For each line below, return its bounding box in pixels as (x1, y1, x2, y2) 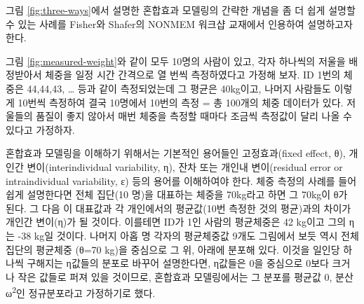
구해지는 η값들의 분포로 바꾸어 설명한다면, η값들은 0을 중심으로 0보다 (27, 256, 329, 270)
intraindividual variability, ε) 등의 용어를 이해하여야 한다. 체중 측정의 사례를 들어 (6, 173, 357, 188)
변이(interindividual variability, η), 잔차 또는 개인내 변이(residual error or (27, 159, 343, 174)
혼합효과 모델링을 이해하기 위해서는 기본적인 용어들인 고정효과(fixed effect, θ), (6, 146, 346, 160)
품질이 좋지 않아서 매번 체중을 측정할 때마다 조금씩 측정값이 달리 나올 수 (36, 109, 352, 123)
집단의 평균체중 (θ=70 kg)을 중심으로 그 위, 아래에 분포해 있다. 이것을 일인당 (6, 242, 340, 256)
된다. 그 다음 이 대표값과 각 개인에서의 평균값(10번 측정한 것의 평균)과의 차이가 (6, 200, 351, 215)
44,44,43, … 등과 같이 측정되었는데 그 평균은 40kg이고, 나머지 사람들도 (27, 81, 331, 95)
